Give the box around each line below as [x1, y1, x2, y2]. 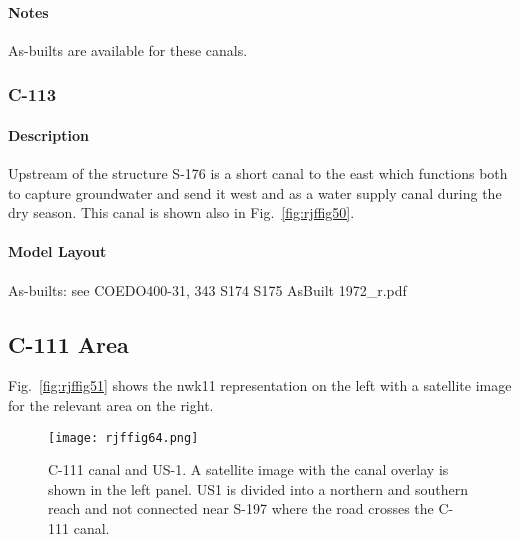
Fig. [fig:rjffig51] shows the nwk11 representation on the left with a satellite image [8, 375, 512, 396]
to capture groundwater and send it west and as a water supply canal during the [8, 182, 502, 203]
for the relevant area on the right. [8, 395, 214, 415]
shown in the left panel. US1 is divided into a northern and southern [48, 478, 469, 499]
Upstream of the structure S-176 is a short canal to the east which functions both [8, 163, 508, 184]
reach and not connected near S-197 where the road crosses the [48, 498, 434, 519]
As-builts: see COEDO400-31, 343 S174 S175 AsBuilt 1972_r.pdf [8, 279, 407, 300]
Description [8, 124, 90, 145]
